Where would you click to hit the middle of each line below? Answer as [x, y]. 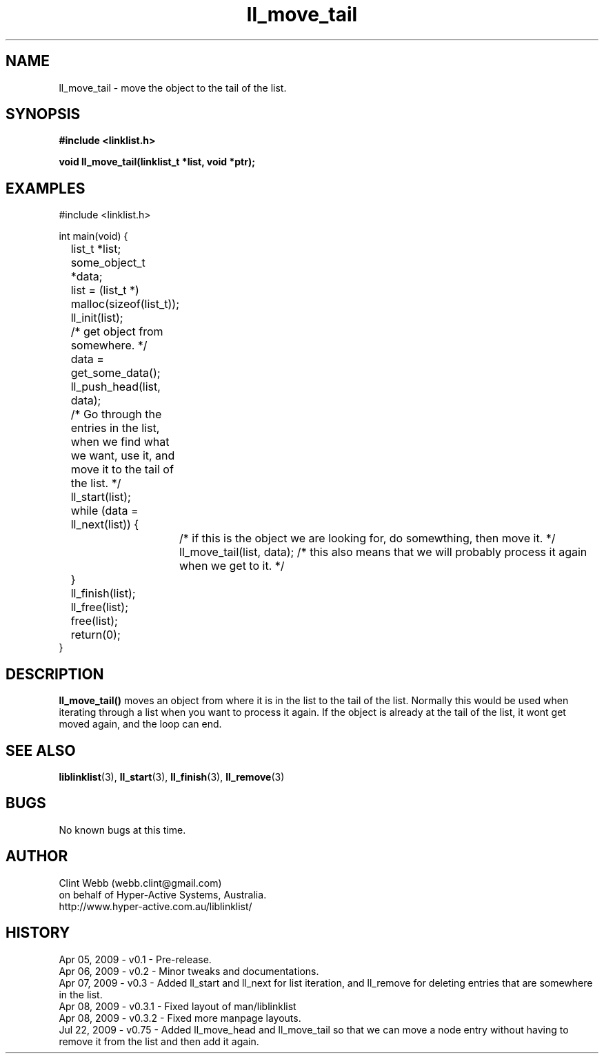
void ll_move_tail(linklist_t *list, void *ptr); [157, 162]
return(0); [95, 635]
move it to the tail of [122, 470]
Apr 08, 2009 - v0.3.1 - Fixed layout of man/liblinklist [178, 1006]
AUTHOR [37, 856]
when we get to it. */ [232, 566]
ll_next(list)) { [105, 525]
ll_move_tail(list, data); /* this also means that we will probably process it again [383, 552]
